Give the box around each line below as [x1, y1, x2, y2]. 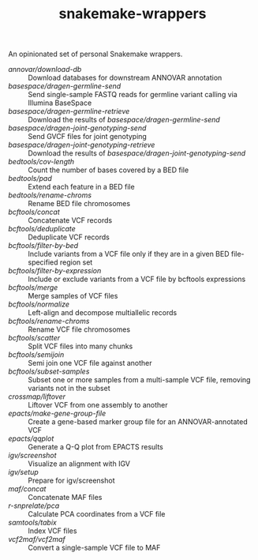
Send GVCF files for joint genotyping [28, 132, 148, 141]
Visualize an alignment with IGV [28, 459, 130, 468]
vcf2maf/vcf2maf [8, 535, 65, 544]
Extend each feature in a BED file [28, 182, 136, 192]
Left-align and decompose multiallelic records [28, 308, 178, 318]
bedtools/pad [8, 174, 53, 183]
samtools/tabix [8, 518, 57, 528]
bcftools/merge [8, 283, 58, 292]
